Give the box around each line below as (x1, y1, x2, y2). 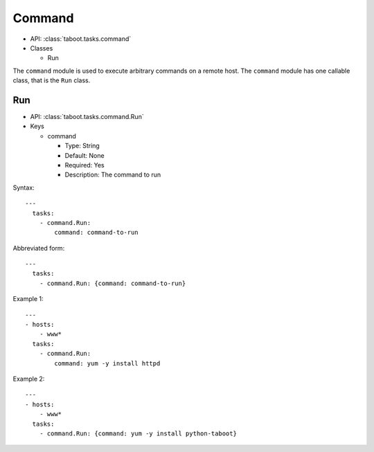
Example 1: (12, 295, 44, 303)
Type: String (64, 142, 100, 150)
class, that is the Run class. (12, 76, 91, 84)
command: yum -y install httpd (54, 359, 161, 367)
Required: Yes (64, 161, 105, 169)
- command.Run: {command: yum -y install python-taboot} (39, 429, 237, 437)
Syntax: (12, 183, 35, 192)
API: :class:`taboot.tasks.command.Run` (30, 113, 145, 121)
